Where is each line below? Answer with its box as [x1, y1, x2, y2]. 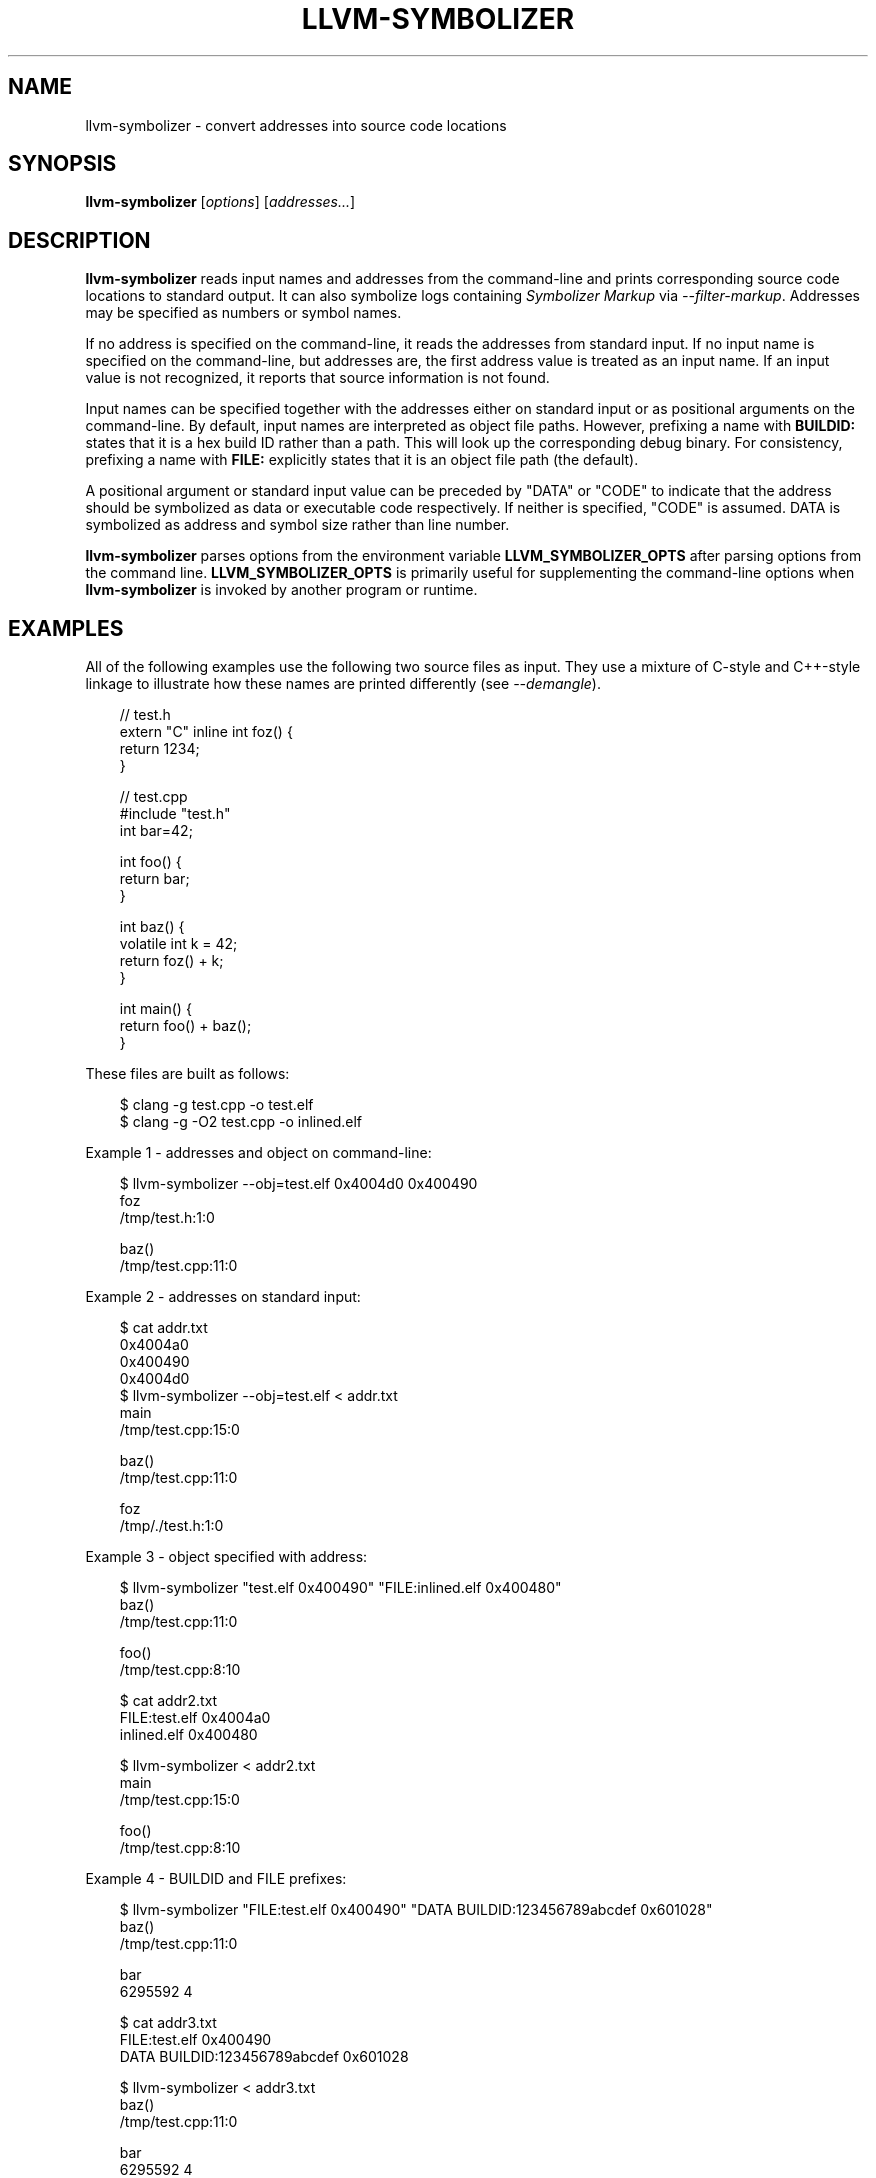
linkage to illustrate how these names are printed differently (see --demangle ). [85, 675, 601, 693]
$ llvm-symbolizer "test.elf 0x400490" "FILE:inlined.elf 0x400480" [119, 1579, 562, 1597]
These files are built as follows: [85, 1065, 290, 1083]
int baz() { [119, 918, 185, 936]
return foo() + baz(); [119, 1017, 252, 1035]
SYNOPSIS [8, 151, 117, 177]
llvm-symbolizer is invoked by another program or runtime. [85, 581, 478, 599]
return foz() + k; [119, 952, 224, 970]
